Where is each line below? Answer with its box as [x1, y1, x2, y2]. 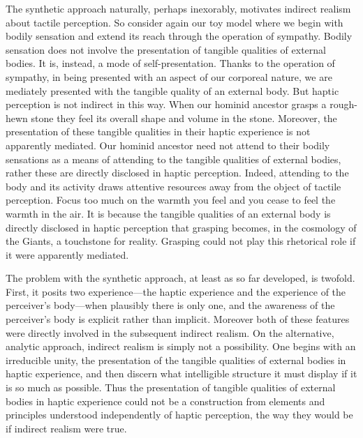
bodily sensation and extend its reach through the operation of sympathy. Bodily [6, 29, 353, 43]
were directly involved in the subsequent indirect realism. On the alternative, [6, 325, 334, 340]
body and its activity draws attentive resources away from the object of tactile [6, 179, 341, 193]
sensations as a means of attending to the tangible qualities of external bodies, [6, 151, 341, 166]
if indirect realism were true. [6, 421, 127, 435]
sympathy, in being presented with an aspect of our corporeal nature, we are [6, 69, 332, 84]
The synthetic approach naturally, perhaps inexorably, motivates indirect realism [6, 1, 351, 15]
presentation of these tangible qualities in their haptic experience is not [6, 124, 311, 139]
